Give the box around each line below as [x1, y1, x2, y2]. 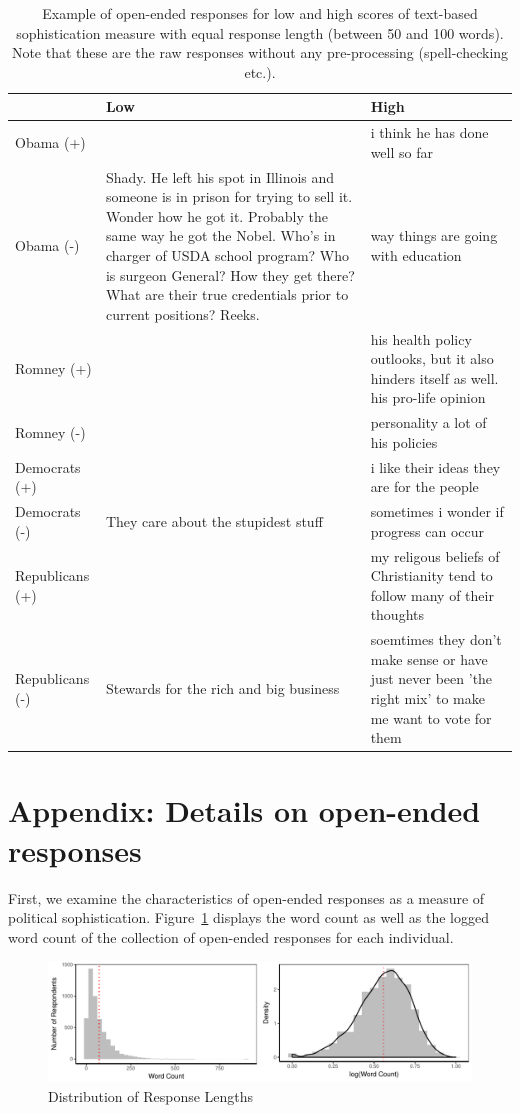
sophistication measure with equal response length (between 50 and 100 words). [16, 22, 504, 43]
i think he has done [370, 122, 489, 143]
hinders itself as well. [370, 367, 499, 388]
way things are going [370, 225, 498, 246]
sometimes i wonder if [370, 501, 504, 522]
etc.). [244, 61, 276, 82]
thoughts [370, 604, 424, 625]
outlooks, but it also [370, 348, 494, 369]
